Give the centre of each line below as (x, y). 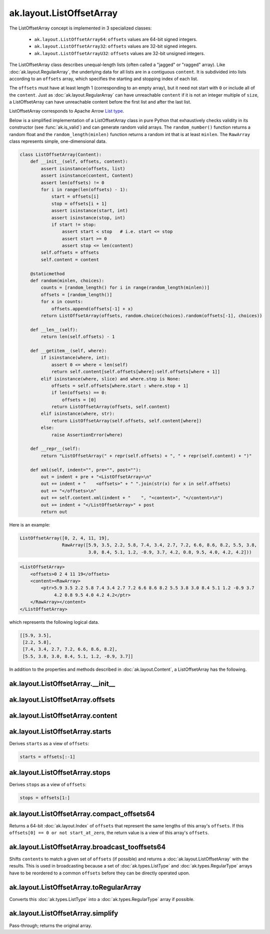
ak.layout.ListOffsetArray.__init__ (62, 683)
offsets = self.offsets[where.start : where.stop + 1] (120, 386)
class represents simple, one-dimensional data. (58, 141)
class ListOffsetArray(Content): (61, 154)
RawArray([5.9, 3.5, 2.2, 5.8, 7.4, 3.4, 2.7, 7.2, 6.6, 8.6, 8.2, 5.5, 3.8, (159, 545)
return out (54, 512)
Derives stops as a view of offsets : (48, 785)
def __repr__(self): (55, 449)
